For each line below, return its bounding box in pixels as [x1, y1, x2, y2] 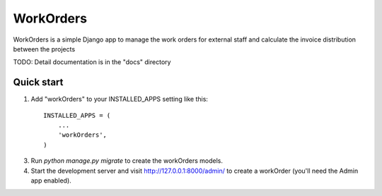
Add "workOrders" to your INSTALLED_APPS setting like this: [30, 95, 209, 104]
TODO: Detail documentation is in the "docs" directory [13, 58, 171, 66]
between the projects [13, 44, 76, 53]
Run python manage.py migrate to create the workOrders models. [30, 157, 223, 165]
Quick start [13, 76, 64, 88]
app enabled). [30, 176, 72, 185]
